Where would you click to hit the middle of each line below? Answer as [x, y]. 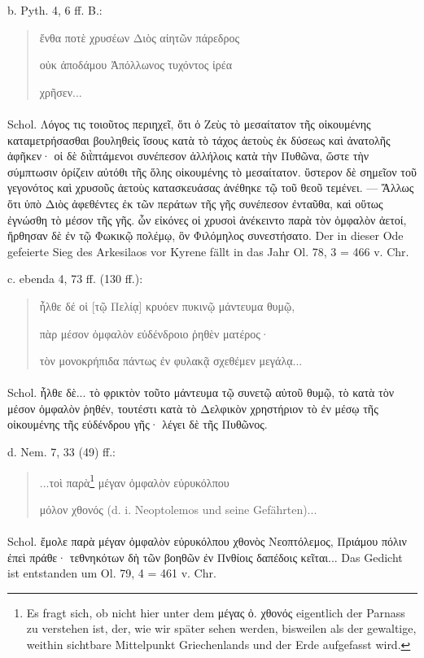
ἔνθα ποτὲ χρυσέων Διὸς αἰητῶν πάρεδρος [139, 37]
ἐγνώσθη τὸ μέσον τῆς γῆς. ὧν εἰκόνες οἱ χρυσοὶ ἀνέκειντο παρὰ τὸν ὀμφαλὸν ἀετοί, [207, 219]
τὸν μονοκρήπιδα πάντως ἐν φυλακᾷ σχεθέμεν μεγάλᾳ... [171, 361]
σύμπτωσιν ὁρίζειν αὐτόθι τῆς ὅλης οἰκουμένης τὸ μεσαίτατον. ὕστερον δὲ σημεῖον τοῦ [212, 171]
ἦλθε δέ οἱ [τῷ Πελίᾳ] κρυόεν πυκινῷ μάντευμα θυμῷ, [167, 305]
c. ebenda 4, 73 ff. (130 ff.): [75, 279]
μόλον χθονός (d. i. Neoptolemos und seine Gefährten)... [178, 509]
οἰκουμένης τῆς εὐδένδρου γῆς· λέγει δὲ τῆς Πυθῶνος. [138, 424]
